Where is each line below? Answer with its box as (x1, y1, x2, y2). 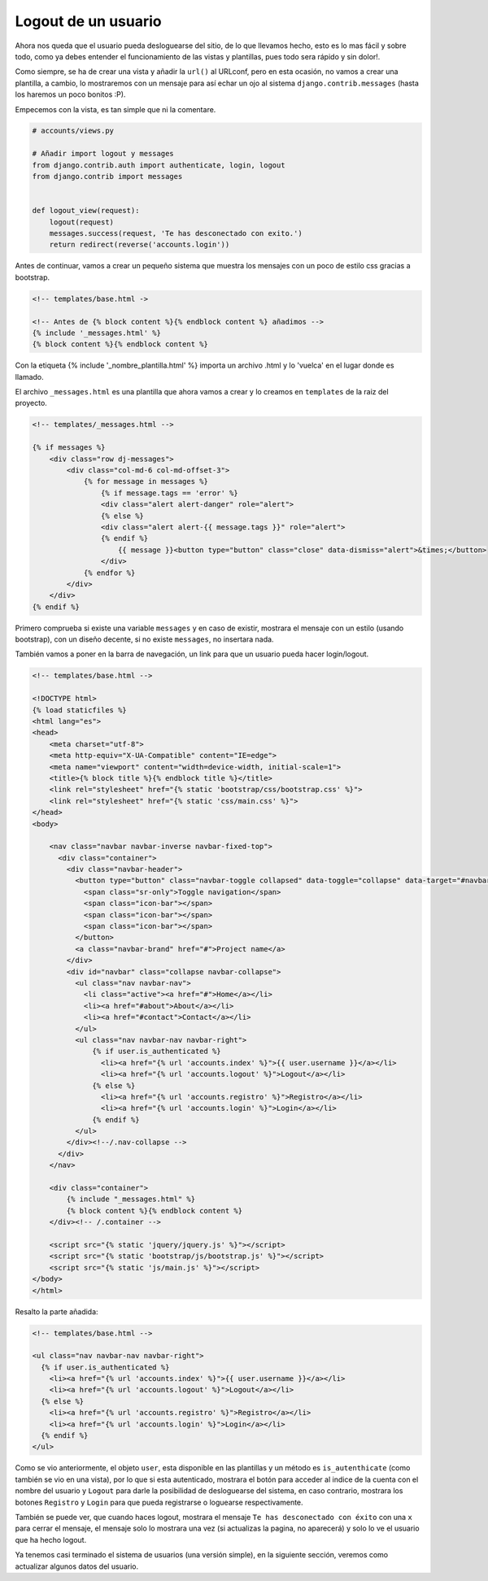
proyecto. (15, 399, 48, 408)
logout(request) (49, 217, 114, 227)
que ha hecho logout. (15, 1535, 87, 1544)
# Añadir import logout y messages (32, 149, 174, 159)
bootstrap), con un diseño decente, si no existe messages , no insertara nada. (15, 634, 274, 644)
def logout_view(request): (32, 206, 140, 216)
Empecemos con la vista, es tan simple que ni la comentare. (15, 104, 216, 114)
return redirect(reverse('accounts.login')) (49, 240, 230, 250)
